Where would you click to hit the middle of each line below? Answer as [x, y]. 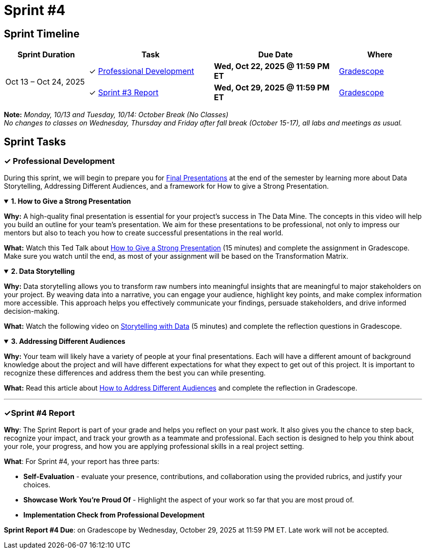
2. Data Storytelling [43, 271]
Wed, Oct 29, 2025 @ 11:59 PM [272, 88]
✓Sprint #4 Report [39, 413]
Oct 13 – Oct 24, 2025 [45, 82]
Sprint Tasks [35, 142]
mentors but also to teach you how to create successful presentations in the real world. [144, 233]
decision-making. [32, 311]
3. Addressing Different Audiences [68, 341]
